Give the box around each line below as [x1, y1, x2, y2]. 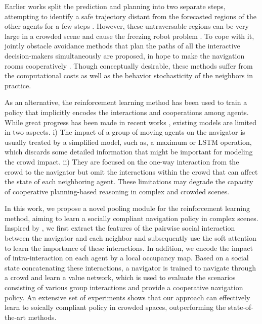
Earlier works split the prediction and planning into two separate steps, [5, 1, 226, 11]
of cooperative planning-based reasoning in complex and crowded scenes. [5, 186, 230, 196]
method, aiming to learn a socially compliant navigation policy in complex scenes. [5, 212, 258, 223]
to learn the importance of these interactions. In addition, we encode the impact [5, 242, 253, 253]
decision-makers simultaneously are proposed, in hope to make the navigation [5, 50, 245, 61]
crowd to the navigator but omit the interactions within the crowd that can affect [5, 166, 258, 177]
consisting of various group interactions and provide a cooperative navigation [5, 282, 243, 293]
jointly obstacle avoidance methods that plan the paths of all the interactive [5, 40, 240, 51]
